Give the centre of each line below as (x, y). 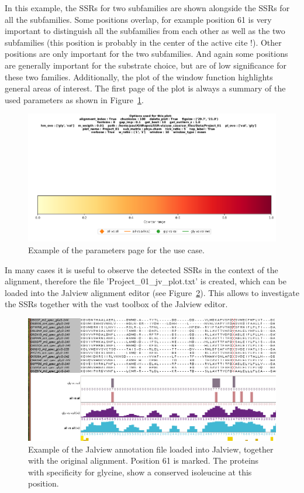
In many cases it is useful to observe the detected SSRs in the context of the (141, 269)
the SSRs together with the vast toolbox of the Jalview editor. (116, 304)
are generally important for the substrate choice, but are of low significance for (146, 65)
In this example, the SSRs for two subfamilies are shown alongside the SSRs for (147, 8)
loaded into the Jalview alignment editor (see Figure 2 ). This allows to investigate (152, 292)
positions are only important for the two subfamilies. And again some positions (146, 54)
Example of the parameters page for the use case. (116, 249)
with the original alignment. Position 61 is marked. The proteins (144, 460)
